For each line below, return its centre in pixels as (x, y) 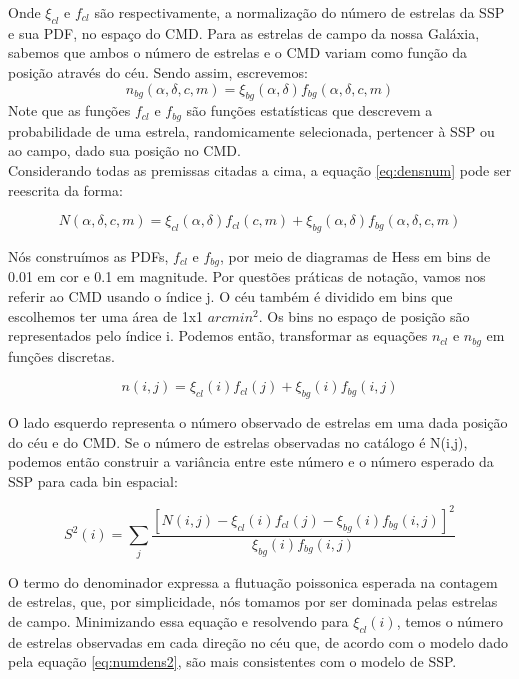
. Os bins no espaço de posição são (364, 315)
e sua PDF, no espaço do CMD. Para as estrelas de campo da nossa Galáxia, (244, 32)
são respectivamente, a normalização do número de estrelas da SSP (299, 12)
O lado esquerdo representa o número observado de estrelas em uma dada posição (258, 422)
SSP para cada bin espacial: (93, 480)
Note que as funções (69, 110)
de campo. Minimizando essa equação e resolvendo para (178, 620)
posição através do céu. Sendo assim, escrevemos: (158, 71)
